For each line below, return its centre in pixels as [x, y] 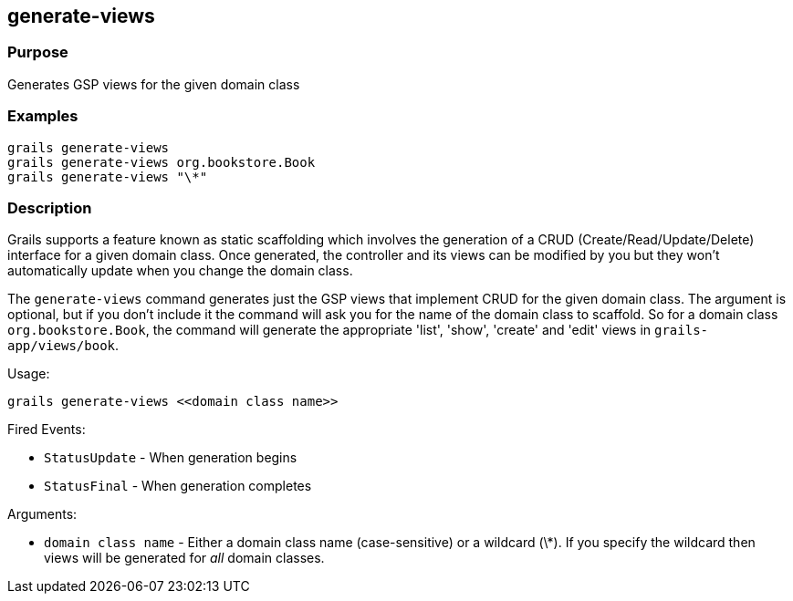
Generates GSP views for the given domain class [154, 84]
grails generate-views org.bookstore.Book [162, 162]
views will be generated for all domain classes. [184, 558]
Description [50, 207]
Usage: [29, 374]
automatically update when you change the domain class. [180, 271]
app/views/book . [63, 346]
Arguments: [42, 514]
